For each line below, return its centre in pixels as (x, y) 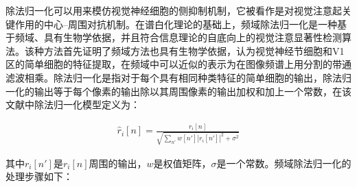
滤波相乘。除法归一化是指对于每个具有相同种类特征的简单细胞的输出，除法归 (178, 77)
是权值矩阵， (182, 163)
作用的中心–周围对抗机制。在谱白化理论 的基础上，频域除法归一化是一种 (176, 24)
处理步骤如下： (39, 176)
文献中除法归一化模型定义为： (73, 104)
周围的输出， (118, 163)
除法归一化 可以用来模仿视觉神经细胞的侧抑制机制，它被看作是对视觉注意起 (174, 10)
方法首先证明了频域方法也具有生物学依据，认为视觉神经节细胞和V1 (194, 50)
